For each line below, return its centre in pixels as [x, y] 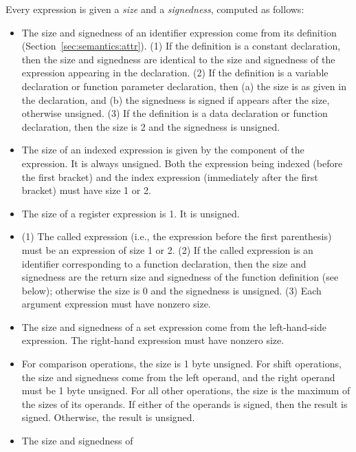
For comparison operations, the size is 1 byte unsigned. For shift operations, [181, 364]
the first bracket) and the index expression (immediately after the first [170, 176]
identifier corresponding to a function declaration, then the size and [164, 263]
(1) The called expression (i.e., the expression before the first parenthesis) [177, 236]
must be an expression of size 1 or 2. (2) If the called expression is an [167, 249]
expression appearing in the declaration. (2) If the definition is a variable [175, 73]
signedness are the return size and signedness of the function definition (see [180, 277]
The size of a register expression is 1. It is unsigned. [131, 213]
